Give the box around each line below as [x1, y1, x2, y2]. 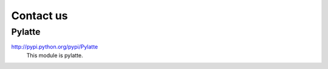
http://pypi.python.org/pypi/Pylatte [11, 43, 98, 50]
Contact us [11, 9, 68, 22]
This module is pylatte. [26, 52, 83, 59]
